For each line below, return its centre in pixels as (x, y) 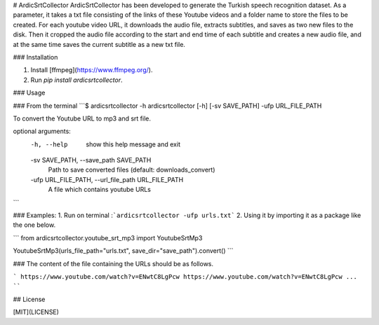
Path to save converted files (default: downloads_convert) (132, 170)
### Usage (29, 93)
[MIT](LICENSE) (36, 312)
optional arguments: (42, 131)
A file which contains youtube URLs (99, 190)
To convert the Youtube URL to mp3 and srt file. (82, 118)
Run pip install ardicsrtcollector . (77, 80)
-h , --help (49, 144)
